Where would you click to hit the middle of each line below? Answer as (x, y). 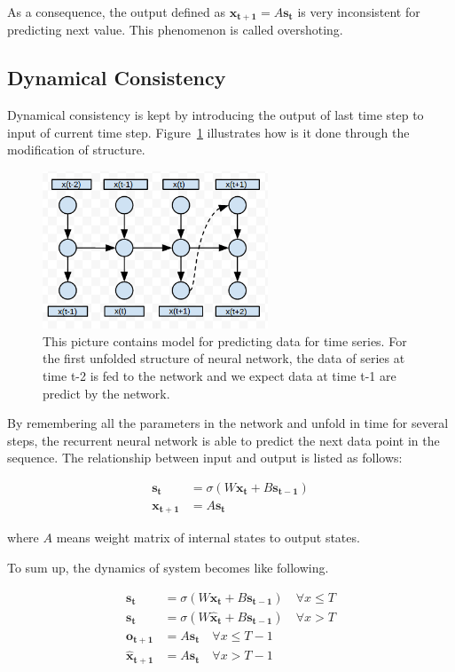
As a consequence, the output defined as (116, 12)
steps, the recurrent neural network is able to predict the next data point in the (224, 440)
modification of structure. (76, 150)
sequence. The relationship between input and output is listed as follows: (205, 458)
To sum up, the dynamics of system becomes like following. (168, 568)
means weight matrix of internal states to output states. (208, 538)
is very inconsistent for (359, 12)
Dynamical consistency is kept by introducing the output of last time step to (216, 115)
